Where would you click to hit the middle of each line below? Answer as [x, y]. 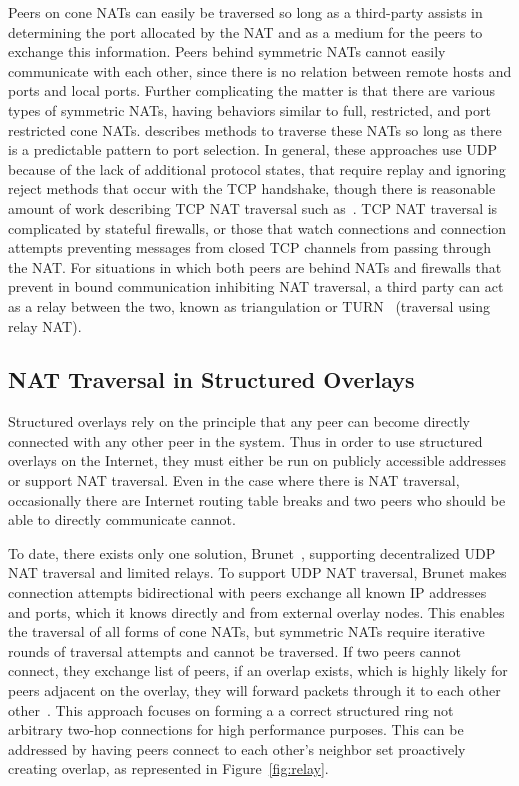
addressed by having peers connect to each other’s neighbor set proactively [237, 748]
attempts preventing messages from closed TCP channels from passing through [250, 247]
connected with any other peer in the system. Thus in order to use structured [245, 440]
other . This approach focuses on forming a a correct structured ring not [231, 709]
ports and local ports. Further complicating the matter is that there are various [251, 90]
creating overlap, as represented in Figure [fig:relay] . [168, 768]
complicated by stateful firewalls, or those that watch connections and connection [257, 227]
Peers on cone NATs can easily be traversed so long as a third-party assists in [245, 12]
